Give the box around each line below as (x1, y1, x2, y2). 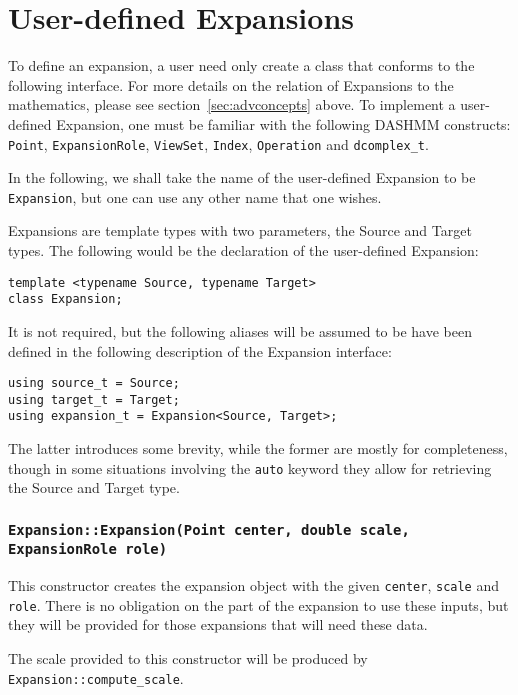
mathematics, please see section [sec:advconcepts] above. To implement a (8, 94, 456, 115)
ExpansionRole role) (8, 541, 168, 558)
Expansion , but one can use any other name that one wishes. (8, 186, 382, 207)
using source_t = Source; (8, 376, 180, 391)
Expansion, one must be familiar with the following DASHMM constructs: (56, 113, 511, 134)
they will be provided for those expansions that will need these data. (8, 614, 428, 635)
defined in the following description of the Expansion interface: (8, 340, 392, 361)
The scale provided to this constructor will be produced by (8, 648, 368, 669)
